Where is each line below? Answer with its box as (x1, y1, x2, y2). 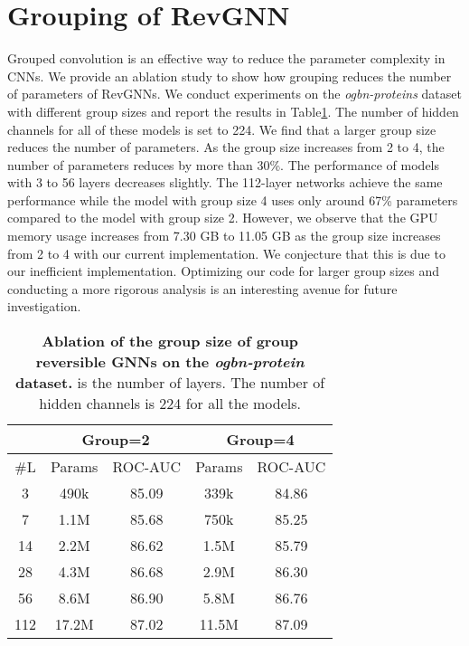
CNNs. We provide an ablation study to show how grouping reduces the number (7, 66, 452, 85)
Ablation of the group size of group (42, 330, 299, 352)
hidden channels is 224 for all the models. (39, 393, 301, 414)
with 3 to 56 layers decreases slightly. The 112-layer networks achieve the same (7, 173, 443, 192)
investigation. (7, 297, 81, 316)
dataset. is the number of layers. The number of (15, 372, 325, 394)
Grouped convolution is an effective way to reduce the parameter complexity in (7, 49, 446, 68)
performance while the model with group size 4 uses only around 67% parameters (7, 190, 458, 209)
